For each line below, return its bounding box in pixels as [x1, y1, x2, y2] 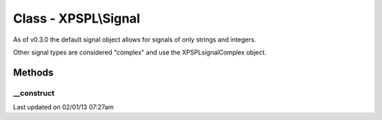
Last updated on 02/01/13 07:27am [13, 103, 114, 112]
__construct [13, 88, 55, 98]
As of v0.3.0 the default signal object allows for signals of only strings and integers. [13, 35, 256, 44]
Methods [13, 66, 54, 78]
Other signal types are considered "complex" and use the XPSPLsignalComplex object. [13, 48, 267, 56]
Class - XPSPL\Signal [13, 11, 141, 26]
